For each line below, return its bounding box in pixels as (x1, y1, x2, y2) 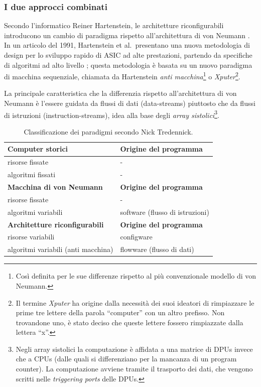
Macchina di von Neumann (8, 182, 103, 192)
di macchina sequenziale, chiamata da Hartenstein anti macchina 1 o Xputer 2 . (4, 70, 240, 81)
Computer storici (8, 144, 68, 154)
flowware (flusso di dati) (120, 244, 194, 254)
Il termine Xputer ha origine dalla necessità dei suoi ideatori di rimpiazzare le (16, 297, 254, 308)
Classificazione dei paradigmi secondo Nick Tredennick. (24, 126, 193, 137)
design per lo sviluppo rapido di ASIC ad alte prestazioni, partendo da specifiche (4, 50, 252, 60)
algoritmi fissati (8, 169, 56, 180)
